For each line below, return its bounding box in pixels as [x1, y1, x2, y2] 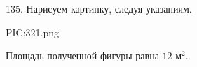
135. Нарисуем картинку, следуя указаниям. [6, 1, 192, 15]
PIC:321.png [6, 24, 60, 39]
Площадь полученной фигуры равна [6, 48, 159, 63]
